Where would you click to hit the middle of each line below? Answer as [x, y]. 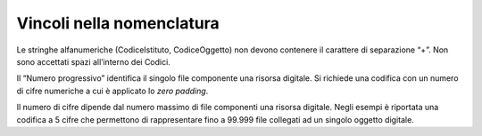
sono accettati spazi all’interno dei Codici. [94, 61]
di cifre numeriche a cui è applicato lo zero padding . [112, 91]
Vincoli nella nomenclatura [118, 23]
